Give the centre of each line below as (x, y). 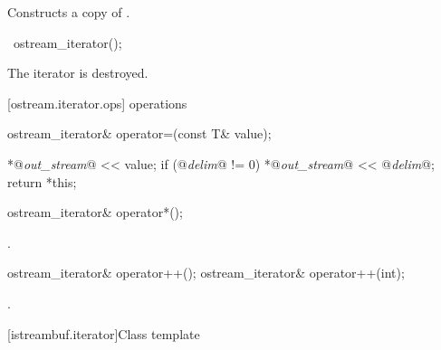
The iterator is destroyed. (78, 73)
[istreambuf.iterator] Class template (104, 333)
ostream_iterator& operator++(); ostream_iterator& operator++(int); (206, 273)
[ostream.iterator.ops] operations (97, 103)
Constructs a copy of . (69, 12)
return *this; (42, 181)
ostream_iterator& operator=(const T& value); (139, 133)
